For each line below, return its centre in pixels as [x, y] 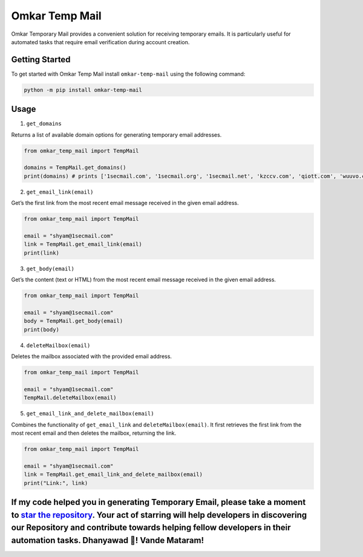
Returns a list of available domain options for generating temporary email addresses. [116, 135]
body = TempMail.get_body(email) [74, 321]
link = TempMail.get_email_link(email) [83, 244]
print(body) [42, 329]
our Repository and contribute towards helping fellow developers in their [151, 528]
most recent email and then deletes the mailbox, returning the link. [94, 433]
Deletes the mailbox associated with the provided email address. [92, 356]
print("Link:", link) [56, 483]
